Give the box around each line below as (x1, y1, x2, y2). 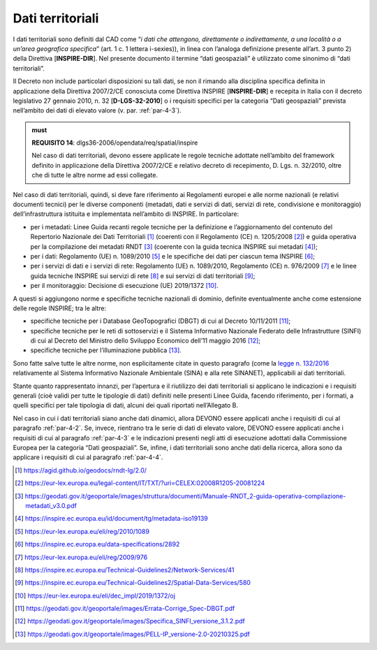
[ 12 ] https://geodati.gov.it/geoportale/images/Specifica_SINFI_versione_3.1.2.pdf (15, 617, 246, 626)
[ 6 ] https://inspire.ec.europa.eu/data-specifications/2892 (15, 540, 180, 549)
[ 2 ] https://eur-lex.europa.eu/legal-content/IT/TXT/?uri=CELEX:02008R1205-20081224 (15, 479, 265, 487)
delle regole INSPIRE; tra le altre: (13, 304, 107, 312)
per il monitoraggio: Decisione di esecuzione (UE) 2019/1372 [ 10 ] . (30, 282, 219, 290)
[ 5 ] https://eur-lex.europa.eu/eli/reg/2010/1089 (15, 527, 150, 535)
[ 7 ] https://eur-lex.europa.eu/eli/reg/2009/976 (15, 553, 148, 561)
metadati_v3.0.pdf (25, 501, 77, 510)
